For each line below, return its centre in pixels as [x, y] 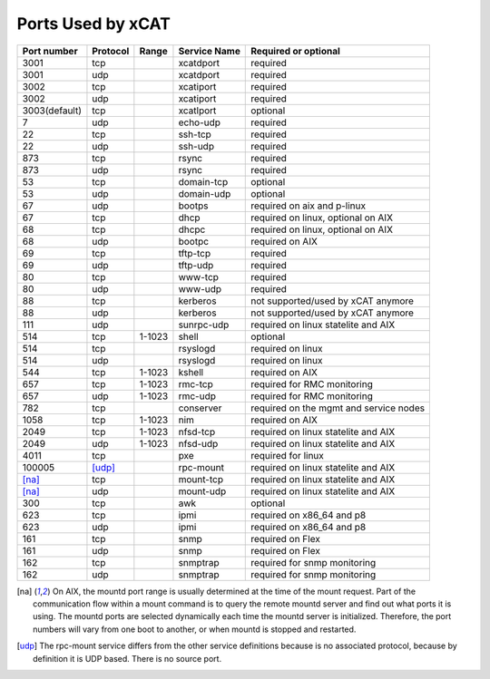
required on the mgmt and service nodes [338, 408]
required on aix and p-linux [309, 206]
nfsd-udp [198, 443]
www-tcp [199, 276]
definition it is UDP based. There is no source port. [127, 658]
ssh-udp [196, 146]
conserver [200, 408]
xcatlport [197, 111]
